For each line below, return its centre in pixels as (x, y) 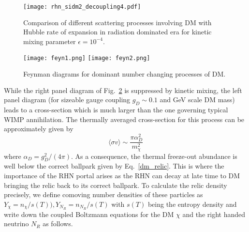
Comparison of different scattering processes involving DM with (117, 22)
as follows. (58, 224)
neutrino (16, 224)
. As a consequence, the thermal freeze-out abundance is (154, 156)
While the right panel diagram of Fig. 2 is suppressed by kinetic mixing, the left (123, 90)
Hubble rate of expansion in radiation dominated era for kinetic (117, 32)
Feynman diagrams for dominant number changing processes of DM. (124, 74)
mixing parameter (50, 41)
